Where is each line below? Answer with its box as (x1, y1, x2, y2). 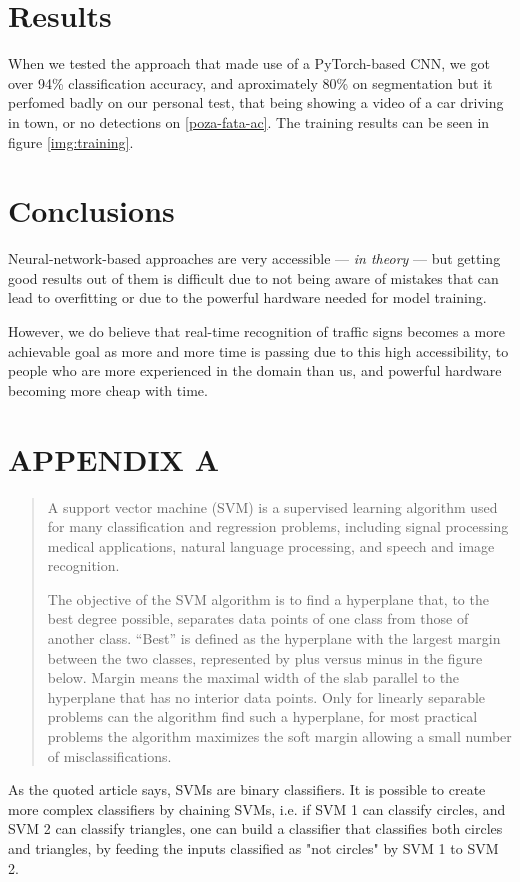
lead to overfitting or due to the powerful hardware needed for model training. (8, 287, 487, 308)
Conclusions (8, 190, 175, 231)
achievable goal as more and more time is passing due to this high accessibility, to (8, 340, 509, 361)
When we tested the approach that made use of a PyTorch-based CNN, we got (8, 53, 490, 74)
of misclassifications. (47, 745, 172, 766)
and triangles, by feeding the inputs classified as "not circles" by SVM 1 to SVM (8, 838, 499, 858)
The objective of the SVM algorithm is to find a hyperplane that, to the (47, 588, 489, 609)
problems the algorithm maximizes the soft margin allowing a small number (47, 726, 512, 747)
